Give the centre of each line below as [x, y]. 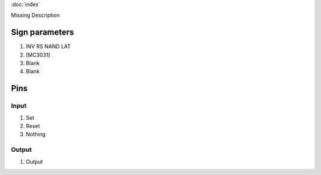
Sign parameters [43, 32]
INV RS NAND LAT [48, 46]
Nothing [36, 135]
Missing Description [35, 15]
